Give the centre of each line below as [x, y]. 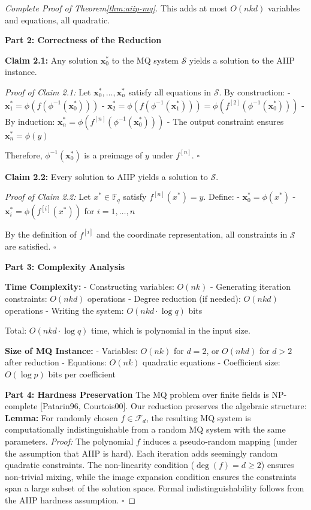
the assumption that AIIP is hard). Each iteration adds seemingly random [141, 453]
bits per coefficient [82, 374]
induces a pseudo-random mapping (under [220, 441]
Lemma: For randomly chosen [61, 417]
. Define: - [221, 196]
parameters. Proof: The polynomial [69, 441]
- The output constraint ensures [225, 121]
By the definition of [41, 234]
